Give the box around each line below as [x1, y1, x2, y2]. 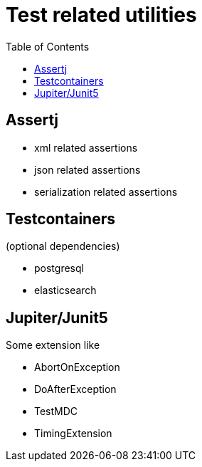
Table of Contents [6, 40, 90, 53]
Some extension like [6, 339, 100, 352]
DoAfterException [34, 383, 117, 396]
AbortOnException [34, 361, 120, 374]
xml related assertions [34, 141, 138, 154]
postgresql [34, 262, 84, 275]
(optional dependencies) [6, 240, 120, 253]
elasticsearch [34, 284, 97, 297]
